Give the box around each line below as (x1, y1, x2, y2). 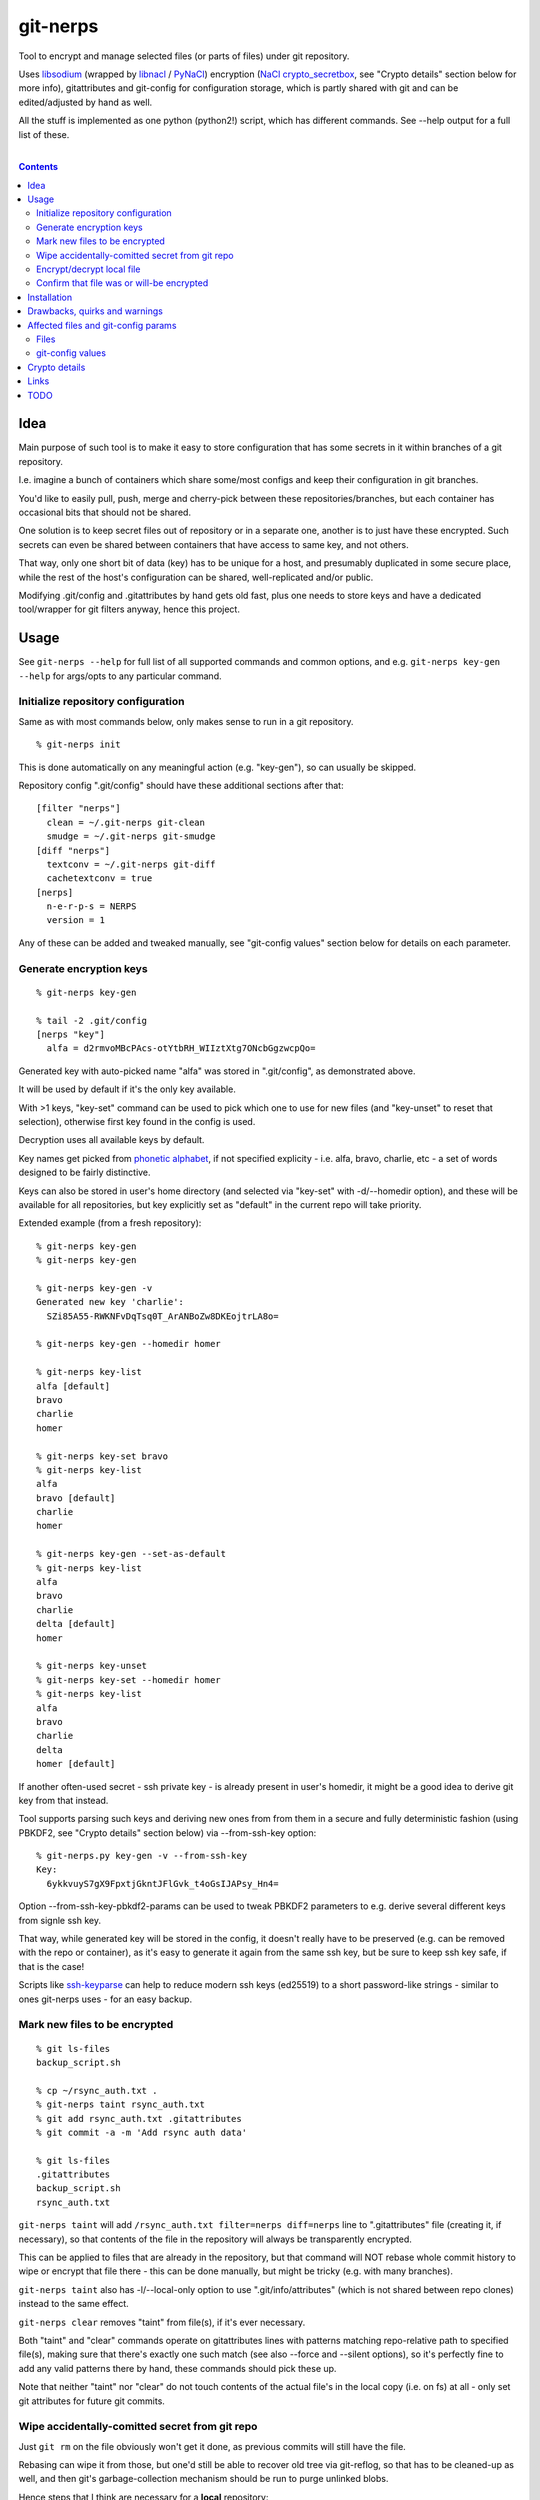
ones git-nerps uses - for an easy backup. (18, 1993, 193, 2005)
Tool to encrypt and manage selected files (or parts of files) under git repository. (18, 50, 350, 62)
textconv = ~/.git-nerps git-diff (46, 858, 216, 870)
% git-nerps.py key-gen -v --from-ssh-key (36, 1850, 248, 1862)
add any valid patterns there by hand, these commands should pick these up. (18, 2362, 337, 2374)
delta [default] (36, 1618, 116, 1630)
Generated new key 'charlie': (36, 1296, 185, 1308)
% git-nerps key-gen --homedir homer (36, 1338, 222, 1350)
